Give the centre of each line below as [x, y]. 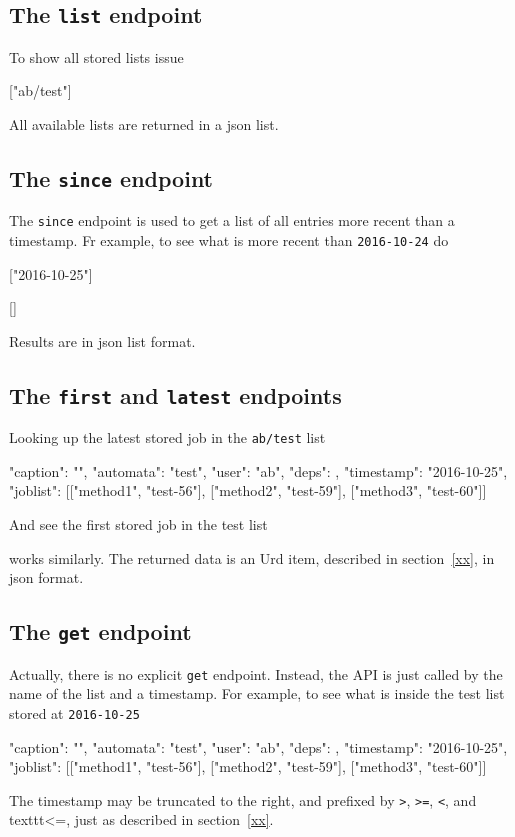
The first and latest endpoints [175, 394]
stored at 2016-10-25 [74, 712]
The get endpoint [100, 631]
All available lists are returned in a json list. [144, 123]
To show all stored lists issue [96, 56]
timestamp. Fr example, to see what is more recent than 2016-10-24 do [229, 240]
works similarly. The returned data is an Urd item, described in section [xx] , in [252, 557]
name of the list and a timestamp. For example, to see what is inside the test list [257, 693]
